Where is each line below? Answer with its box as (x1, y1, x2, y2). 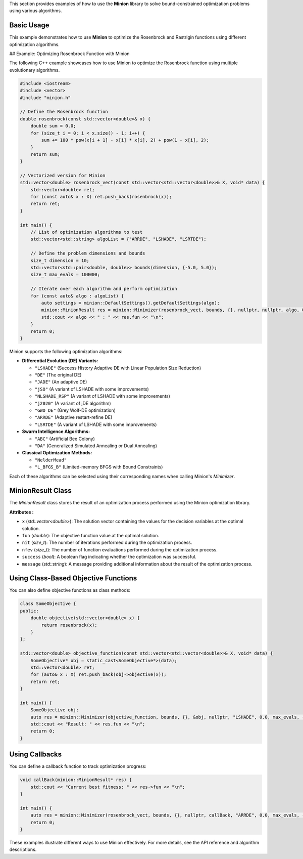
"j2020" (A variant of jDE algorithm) (34, 400, 111, 406)
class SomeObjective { (20, 601, 76, 607)
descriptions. (9, 846, 37, 852)
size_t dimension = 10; (30, 257, 89, 263)
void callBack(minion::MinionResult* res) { (20, 777, 132, 783)
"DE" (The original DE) (34, 372, 82, 378)
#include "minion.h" (20, 95, 71, 101)
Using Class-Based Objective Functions (9, 574, 137, 583)
